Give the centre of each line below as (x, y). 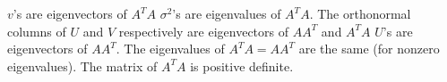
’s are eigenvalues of (227, 13)
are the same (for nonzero (369, 49)
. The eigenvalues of (170, 49)
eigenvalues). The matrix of (82, 66)
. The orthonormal (360, 13)
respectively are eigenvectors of (204, 31)
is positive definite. (242, 66)
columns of (37, 31)
